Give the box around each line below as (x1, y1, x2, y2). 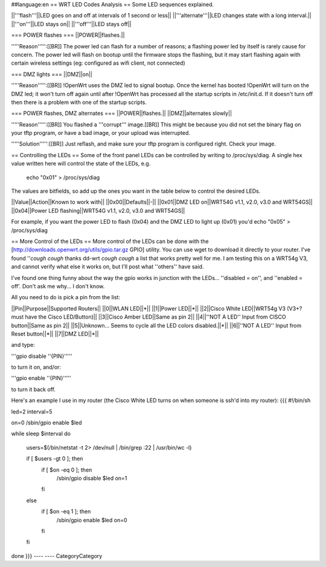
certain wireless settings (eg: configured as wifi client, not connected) (11, 59, 185, 66)
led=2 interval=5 (11, 408, 53, 415)
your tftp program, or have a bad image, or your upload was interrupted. (11, 129, 190, 137)
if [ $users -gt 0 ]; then (26, 455, 83, 462)
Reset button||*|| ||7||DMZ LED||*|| (11, 330, 99, 337)
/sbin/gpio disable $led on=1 (56, 475, 127, 482)
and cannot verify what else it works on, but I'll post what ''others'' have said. (11, 263, 204, 270)
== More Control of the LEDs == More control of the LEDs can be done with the (11, 238, 209, 245)
